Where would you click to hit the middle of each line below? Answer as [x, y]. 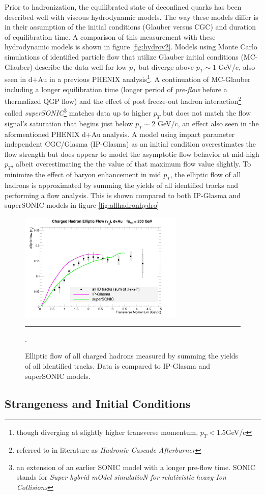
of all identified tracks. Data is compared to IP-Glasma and [118, 365]
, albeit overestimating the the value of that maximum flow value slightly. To [131, 164]
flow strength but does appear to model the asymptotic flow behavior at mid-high [132, 154]
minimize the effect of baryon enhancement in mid [83, 174]
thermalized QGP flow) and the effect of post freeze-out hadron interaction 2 [123, 100]
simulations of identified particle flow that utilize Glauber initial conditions [122, 56]
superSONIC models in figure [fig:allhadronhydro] [82, 205]
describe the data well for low [81, 66]
